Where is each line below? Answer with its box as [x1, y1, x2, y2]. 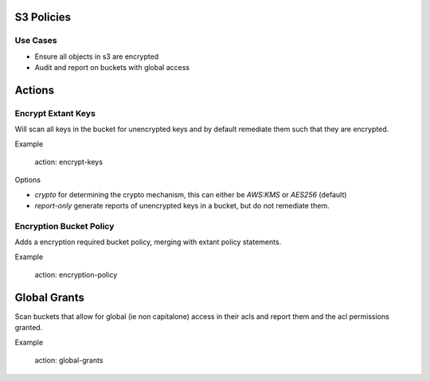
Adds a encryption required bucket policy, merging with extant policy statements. [14, 237, 282, 247]
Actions [14, 84, 55, 97]
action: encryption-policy [34, 270, 118, 280]
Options [14, 175, 41, 185]
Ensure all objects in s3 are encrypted [34, 52, 159, 61]
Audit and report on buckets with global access [34, 63, 190, 72]
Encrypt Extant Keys [14, 107, 96, 119]
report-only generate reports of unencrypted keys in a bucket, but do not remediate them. [34, 201, 330, 211]
